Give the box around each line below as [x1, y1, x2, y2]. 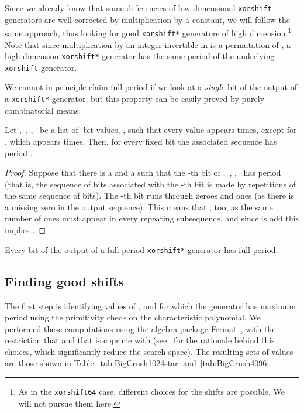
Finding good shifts [5, 272, 124, 290]
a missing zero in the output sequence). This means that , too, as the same [5, 200, 273, 213]
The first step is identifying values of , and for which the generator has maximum [5, 299, 296, 312]
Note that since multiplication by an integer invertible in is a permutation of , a [5, 38, 291, 50]
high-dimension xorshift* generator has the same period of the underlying [5, 50, 275, 62]
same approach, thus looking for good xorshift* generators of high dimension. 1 [5, 25, 292, 39]
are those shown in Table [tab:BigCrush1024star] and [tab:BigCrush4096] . [5, 357, 272, 369]
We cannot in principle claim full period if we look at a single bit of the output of [5, 81, 297, 93]
